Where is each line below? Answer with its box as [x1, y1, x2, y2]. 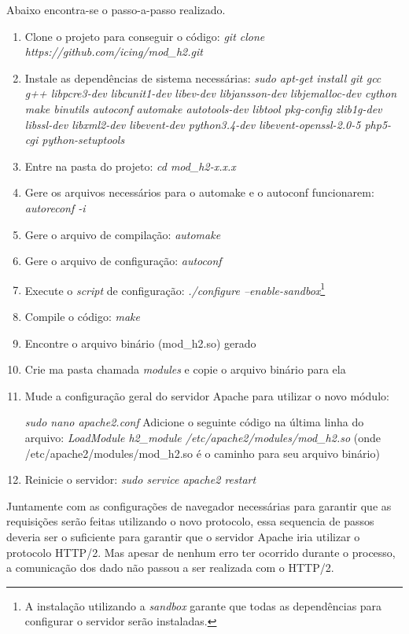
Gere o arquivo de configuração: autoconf [24, 252, 222, 269]
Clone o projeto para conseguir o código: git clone [24, 28, 265, 44]
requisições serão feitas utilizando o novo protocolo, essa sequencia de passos [6, 513, 374, 529]
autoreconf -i [24, 199, 86, 216]
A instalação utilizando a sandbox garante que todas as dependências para [24, 597, 382, 614]
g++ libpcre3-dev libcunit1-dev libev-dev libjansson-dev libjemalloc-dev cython [24, 85, 397, 101]
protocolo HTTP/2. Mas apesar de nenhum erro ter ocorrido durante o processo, [6, 544, 396, 560]
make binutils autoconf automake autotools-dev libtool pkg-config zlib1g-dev [24, 100, 382, 116]
